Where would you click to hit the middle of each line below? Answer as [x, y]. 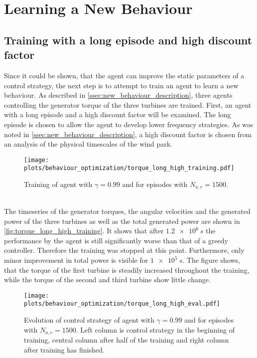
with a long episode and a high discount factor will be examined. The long [118, 114]
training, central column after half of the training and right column [127, 340]
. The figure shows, [211, 260]
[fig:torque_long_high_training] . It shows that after [84, 231]
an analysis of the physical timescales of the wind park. [88, 144]
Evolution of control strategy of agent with [89, 320]
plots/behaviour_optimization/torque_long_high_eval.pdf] [122, 304]
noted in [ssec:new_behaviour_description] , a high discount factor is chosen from [128, 134]
